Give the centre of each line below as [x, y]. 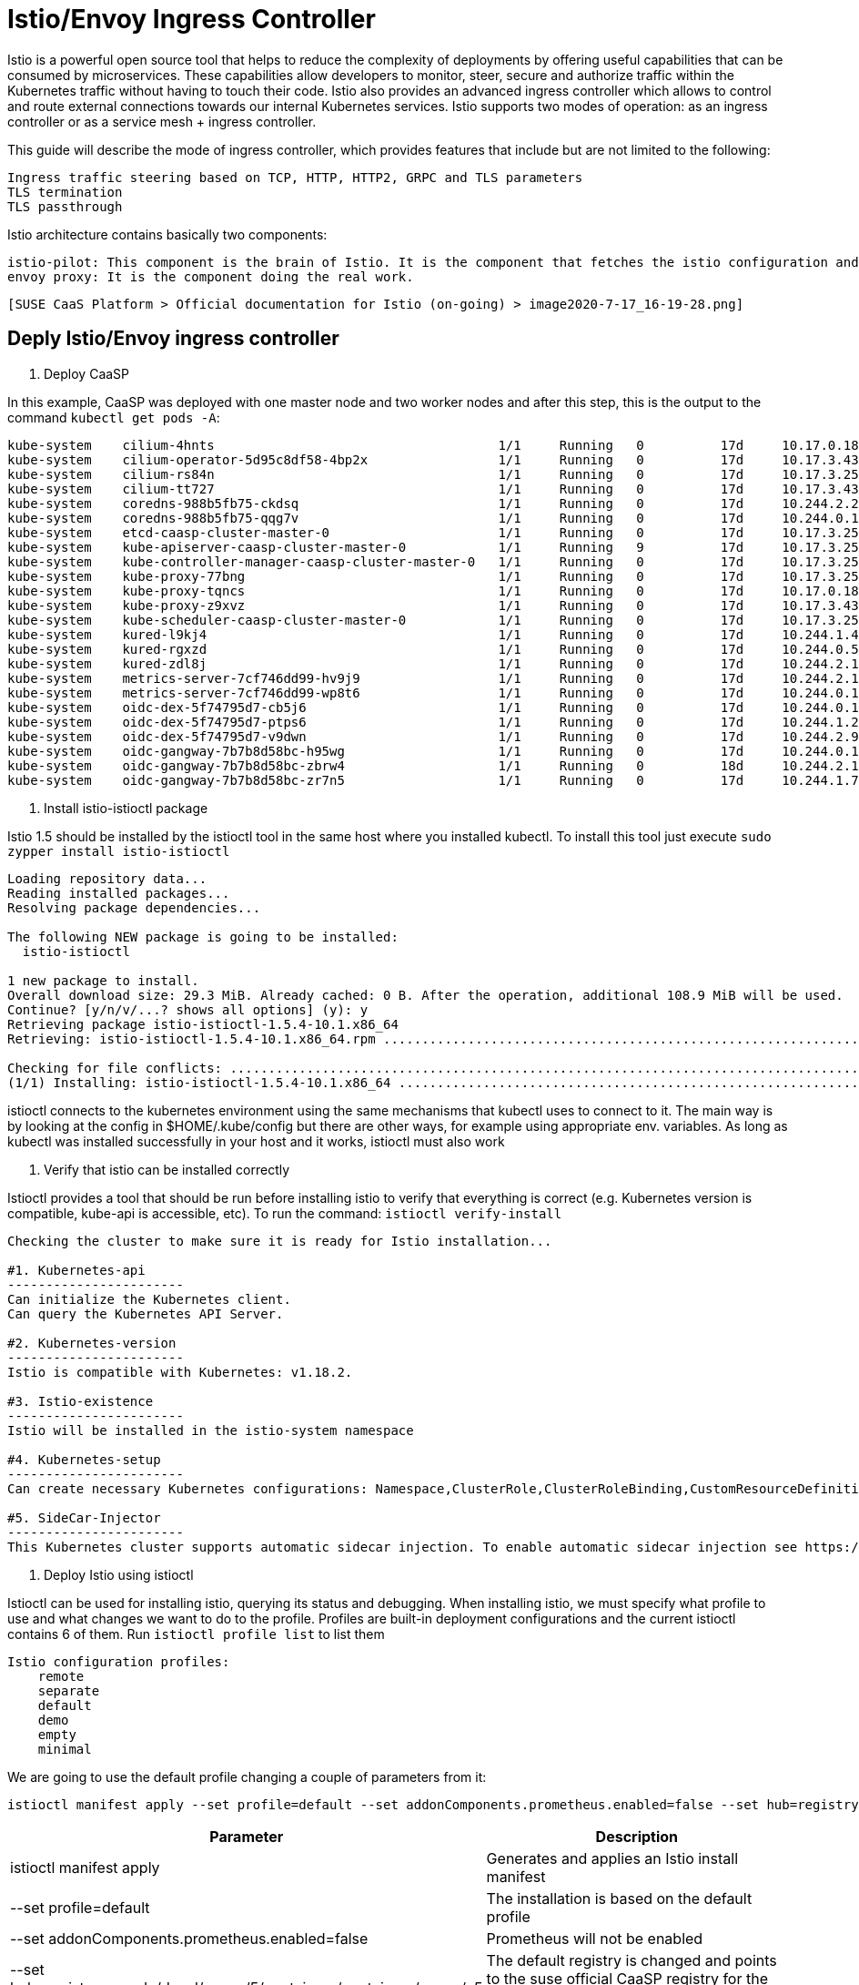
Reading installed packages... [119, 893]
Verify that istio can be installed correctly [167, 1169]
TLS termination [65, 192]
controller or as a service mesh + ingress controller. [162, 121]
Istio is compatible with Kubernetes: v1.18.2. [180, 1372]
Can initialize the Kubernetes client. [149, 1299]
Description [637, 1836]
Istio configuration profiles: [119, 1661]
